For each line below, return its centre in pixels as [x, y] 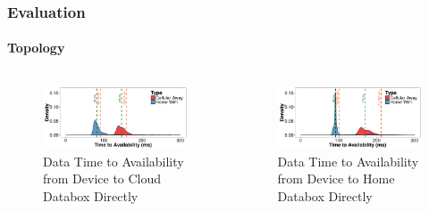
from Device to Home [336, 179]
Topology [36, 48]
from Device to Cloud [102, 179]
